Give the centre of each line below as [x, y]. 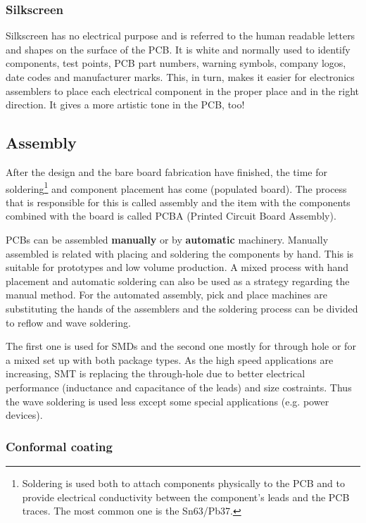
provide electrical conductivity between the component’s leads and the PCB [186, 497]
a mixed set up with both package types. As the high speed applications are [170, 359]
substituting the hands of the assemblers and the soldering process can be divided [182, 308]
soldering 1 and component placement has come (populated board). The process [176, 187]
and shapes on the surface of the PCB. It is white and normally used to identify [178, 49]
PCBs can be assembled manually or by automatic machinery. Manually [167, 240]
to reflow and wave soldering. [68, 322]
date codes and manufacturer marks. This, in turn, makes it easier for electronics [180, 77]
